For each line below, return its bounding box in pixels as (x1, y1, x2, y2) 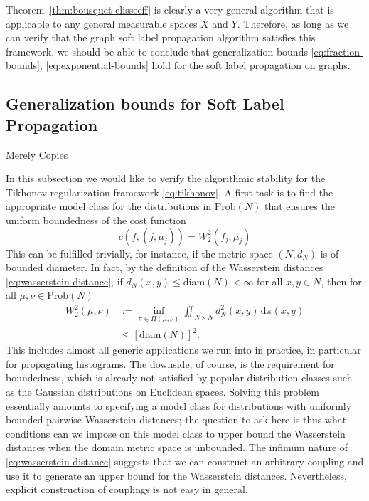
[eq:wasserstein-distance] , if (6, 273, 123, 288)
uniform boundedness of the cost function (6, 212, 186, 227)
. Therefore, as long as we (237, 16, 349, 31)
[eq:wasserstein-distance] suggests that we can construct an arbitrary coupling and (6, 453, 364, 468)
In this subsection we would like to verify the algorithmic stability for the (6, 171, 326, 186)
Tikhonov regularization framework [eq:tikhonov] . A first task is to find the (6, 184, 333, 199)
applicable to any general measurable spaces (6, 16, 198, 31)
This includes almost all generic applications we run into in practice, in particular (6, 342, 361, 357)
